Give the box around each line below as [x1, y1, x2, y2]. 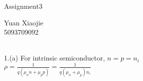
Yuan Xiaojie [4, 17, 43, 27]
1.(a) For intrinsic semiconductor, [4, 53, 105, 63]
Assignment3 [4, 1, 42, 11]
